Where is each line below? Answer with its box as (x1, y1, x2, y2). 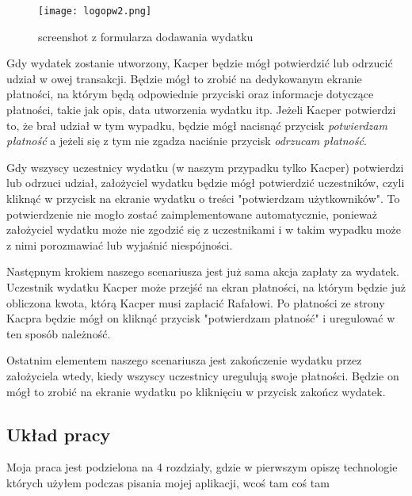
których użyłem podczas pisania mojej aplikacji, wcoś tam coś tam (6, 474, 330, 490)
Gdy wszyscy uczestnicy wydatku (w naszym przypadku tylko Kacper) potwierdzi (6, 158, 404, 175)
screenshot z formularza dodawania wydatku (38, 28, 254, 44)
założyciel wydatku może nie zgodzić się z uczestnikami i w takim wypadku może (6, 221, 401, 238)
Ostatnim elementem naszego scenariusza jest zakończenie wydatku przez (6, 352, 362, 368)
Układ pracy (6, 422, 111, 446)
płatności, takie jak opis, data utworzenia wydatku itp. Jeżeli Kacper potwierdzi (6, 101, 396, 118)
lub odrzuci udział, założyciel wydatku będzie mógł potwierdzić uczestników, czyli (6, 174, 405, 191)
